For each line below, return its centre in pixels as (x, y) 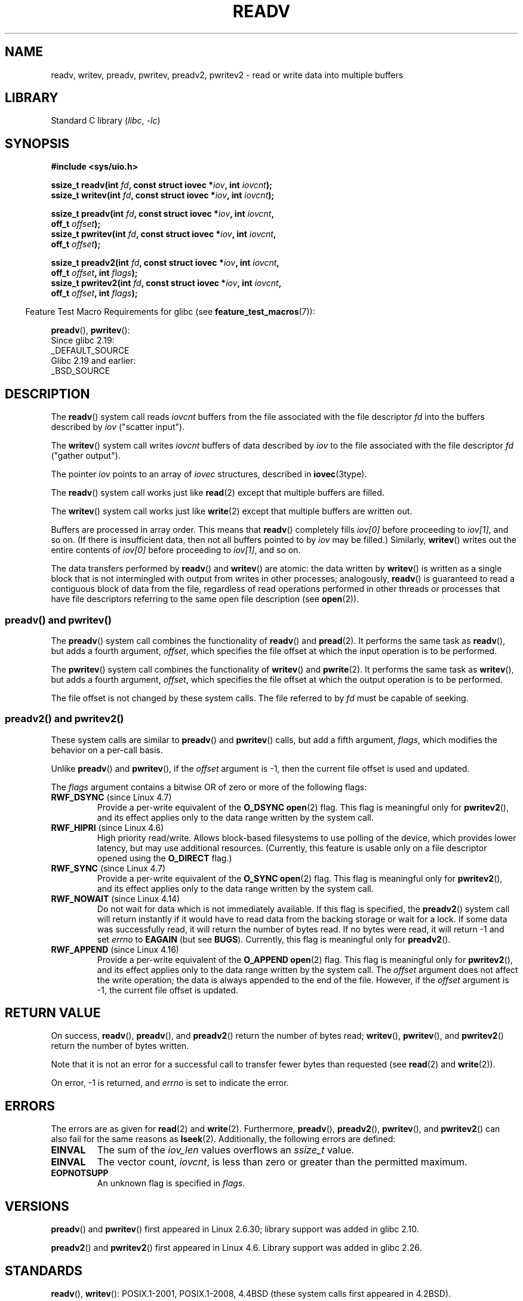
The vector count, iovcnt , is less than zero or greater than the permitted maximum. (282, 1162)
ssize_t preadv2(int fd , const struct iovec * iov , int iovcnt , (165, 263)
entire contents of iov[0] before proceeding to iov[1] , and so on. (176, 550)
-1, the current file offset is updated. (167, 990)
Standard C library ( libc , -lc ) (106, 121)
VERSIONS (37, 1206)
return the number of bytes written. (120, 1046)
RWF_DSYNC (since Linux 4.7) (111, 797)
